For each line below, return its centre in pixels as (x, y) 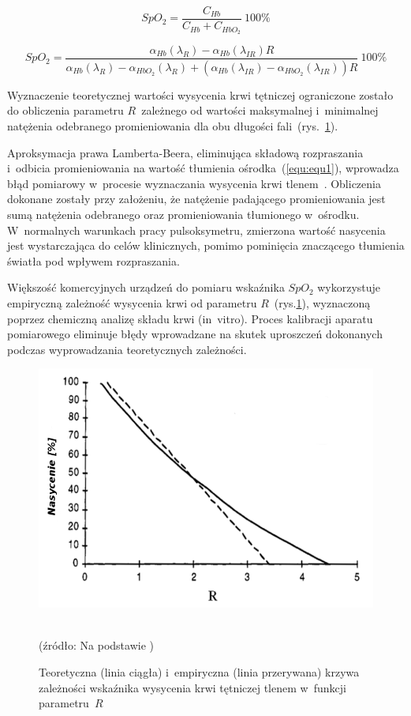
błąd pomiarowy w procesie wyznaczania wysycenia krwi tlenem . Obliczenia (194, 183)
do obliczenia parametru (65, 110)
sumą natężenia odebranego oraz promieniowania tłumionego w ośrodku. (183, 214)
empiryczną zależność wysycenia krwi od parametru (132, 302)
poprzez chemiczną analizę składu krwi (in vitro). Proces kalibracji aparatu (190, 318)
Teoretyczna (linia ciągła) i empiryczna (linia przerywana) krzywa (199, 671)
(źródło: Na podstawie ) (96, 645)
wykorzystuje (349, 287)
